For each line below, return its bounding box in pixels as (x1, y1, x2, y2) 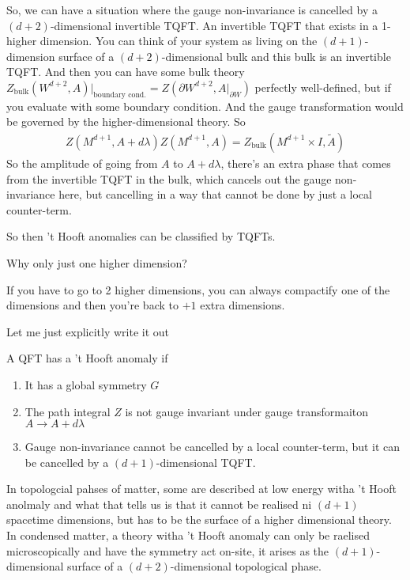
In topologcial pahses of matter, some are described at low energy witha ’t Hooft (6, 480, 397, 497)
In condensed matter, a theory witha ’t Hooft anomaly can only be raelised (6, 527, 370, 544)
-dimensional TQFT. (156, 453, 256, 470)
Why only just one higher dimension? (6, 254, 187, 271)
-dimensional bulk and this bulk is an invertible (161, 47, 391, 64)
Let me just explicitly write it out (6, 323, 170, 339)
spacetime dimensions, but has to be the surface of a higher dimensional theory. (6, 511, 392, 528)
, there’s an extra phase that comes (220, 154, 391, 171)
